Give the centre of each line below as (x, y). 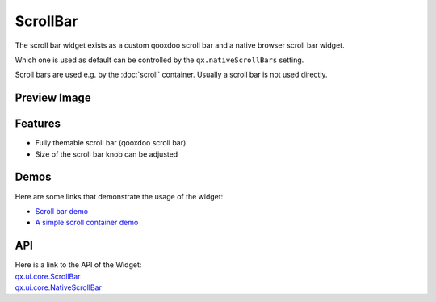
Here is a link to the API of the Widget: (78, 265)
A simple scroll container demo (87, 223)
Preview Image (53, 98)
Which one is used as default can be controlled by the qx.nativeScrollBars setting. (159, 60)
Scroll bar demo (62, 211)
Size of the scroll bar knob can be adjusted (107, 154)
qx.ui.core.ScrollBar (48, 276)
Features (38, 124)
